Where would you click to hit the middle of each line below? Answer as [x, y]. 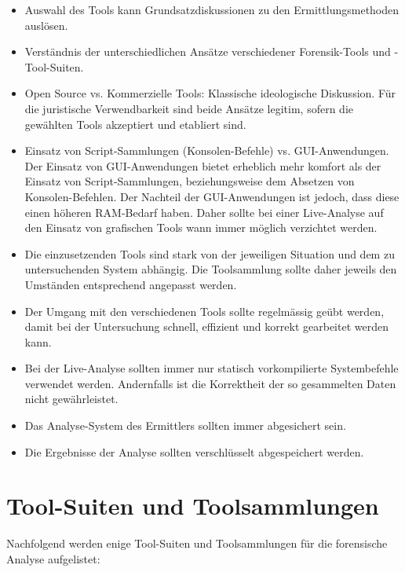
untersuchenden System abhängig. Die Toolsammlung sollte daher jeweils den [211, 269]
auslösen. [46, 25]
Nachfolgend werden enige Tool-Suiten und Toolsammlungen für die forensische [197, 543]
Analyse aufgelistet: [53, 558]
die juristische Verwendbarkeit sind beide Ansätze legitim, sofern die [189, 108]
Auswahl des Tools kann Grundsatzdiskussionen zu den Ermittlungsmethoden [212, 9]
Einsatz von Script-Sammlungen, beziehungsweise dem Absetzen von [190, 181]
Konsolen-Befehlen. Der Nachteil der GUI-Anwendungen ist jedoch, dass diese [212, 196]
